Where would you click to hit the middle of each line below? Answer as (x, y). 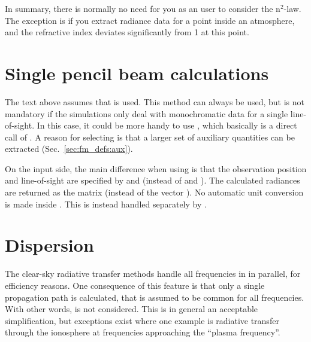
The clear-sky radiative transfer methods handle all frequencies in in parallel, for (153, 274)
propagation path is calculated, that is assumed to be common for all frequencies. (155, 297)
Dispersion (49, 245)
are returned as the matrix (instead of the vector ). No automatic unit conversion (154, 192)
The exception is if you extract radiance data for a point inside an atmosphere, (150, 20)
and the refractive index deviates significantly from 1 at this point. (127, 32)
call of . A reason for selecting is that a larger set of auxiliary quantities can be (150, 137)
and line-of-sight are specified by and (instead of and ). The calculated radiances (153, 180)
